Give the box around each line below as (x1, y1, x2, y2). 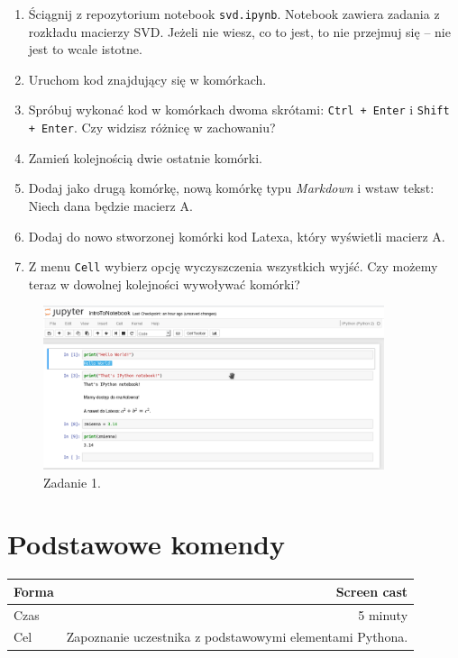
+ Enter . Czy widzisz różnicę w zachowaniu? (28, 118, 276, 137)
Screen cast (335, 581, 408, 600)
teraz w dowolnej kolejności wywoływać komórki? (28, 274, 300, 293)
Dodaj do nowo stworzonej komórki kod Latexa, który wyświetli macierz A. (28, 226, 445, 245)
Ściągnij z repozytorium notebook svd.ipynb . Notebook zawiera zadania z (28, 5, 440, 23)
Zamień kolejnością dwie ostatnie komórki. (28, 148, 262, 167)
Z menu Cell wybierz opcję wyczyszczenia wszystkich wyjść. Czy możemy (28, 257, 438, 276)
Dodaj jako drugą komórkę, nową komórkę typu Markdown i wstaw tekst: (28, 178, 435, 197)
